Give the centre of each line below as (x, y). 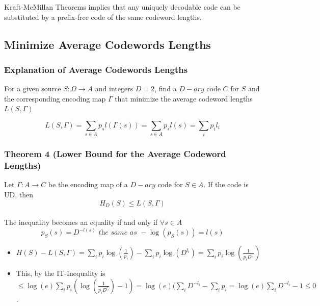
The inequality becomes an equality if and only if (81, 222)
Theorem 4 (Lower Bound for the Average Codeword (115, 154)
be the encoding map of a (88, 184)
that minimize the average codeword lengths (184, 98)
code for (170, 184)
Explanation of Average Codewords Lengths (96, 69)
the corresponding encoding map (55, 98)
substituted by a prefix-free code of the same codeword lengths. (103, 17)
